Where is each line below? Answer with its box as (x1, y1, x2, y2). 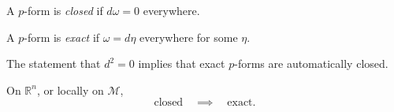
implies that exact (138, 55, 225, 72)
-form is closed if (24, 2, 103, 18)
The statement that (6, 55, 101, 72)
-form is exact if (24, 28, 100, 45)
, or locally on (36, 81, 104, 98)
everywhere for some (139, 28, 238, 45)
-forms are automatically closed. (234, 55, 388, 72)
